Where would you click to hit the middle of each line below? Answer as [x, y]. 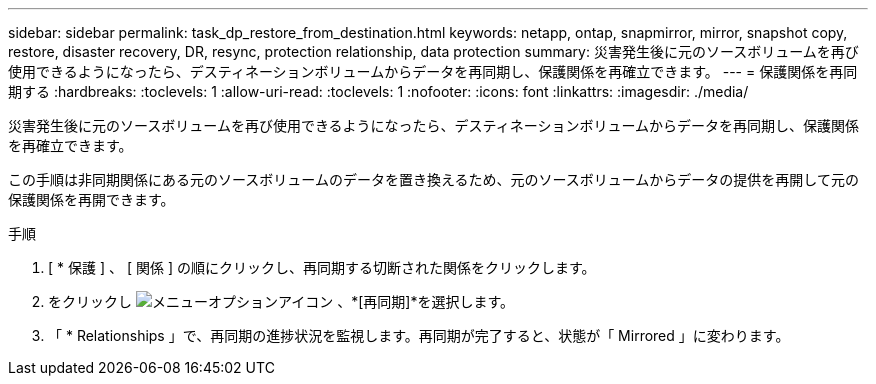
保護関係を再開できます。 [91, 199]
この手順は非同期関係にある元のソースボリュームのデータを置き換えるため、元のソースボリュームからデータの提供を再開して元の [433, 179]
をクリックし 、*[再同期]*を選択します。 [281, 301]
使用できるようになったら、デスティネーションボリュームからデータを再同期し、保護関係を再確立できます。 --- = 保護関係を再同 [433, 71]
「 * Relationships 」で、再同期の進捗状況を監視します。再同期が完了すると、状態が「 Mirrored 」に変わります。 [419, 335]
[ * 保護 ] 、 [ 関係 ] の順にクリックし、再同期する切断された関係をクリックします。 [322, 267]
